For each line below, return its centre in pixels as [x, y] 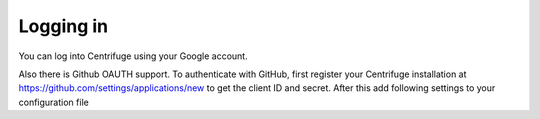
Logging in [63, 26]
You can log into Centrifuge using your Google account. [133, 56]
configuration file [53, 102]
